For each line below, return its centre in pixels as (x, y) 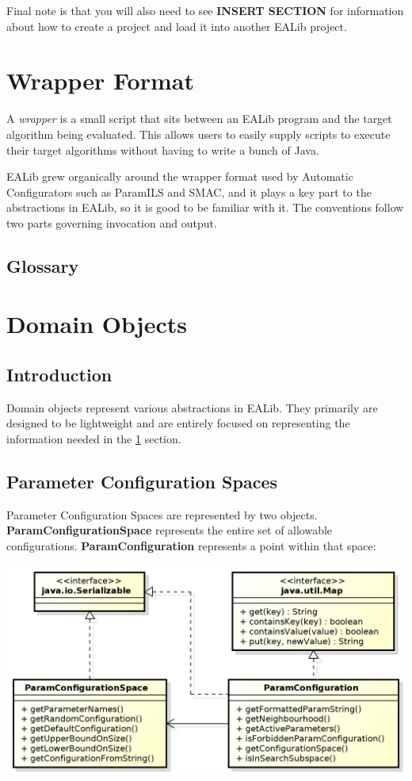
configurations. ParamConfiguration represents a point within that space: (191, 546)
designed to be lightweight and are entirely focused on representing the (178, 423)
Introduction (59, 375)
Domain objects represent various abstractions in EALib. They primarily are (192, 407)
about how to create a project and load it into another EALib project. (177, 26)
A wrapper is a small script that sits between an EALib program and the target (199, 119)
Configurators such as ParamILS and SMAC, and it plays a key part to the (189, 191)
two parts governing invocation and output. (112, 222)
